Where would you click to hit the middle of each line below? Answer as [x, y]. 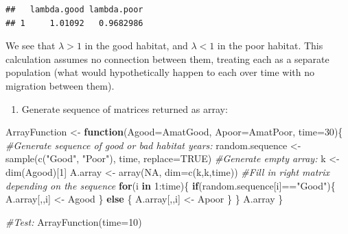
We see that [31, 45]
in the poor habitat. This [270, 45]
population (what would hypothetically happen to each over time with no [160, 72]
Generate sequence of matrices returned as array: [125, 108]
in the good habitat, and [136, 45]
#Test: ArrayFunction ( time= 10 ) [74, 221]
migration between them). [60, 85]
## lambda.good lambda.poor [74, 10]
